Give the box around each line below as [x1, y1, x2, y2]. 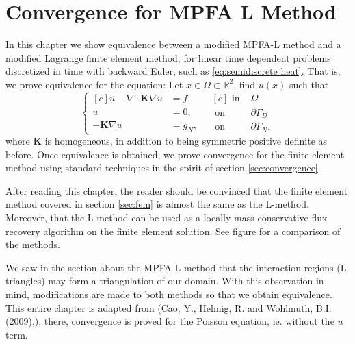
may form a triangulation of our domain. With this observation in [48, 273, 324, 288]
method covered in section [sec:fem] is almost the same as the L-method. [5, 197, 309, 211]
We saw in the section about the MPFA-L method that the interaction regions [5, 260, 334, 274]
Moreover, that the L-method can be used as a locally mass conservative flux [5, 210, 328, 224]
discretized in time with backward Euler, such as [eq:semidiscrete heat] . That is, [5, 64, 341, 78]
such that [289, 77, 329, 91]
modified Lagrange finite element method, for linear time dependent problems [5, 50, 331, 64]
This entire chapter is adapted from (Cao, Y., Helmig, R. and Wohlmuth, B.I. [5, 300, 332, 315]
